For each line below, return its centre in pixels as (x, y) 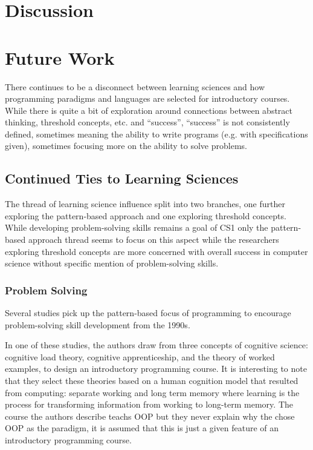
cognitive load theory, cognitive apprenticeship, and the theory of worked (140, 356)
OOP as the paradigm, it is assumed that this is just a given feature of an (142, 428)
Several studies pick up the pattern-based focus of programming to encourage (148, 313)
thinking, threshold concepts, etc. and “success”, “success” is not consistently (147, 122)
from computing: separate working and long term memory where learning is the (152, 392)
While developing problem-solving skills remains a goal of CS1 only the (137, 227)
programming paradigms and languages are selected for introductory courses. (147, 98)
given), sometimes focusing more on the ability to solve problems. (126, 146)
